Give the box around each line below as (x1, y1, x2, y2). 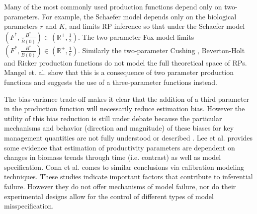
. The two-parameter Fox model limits (78, 31, 194, 42)
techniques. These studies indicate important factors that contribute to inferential (4, 171, 253, 182)
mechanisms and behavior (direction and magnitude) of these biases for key (4, 123, 234, 133)
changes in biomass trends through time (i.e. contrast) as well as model (4, 152, 221, 162)
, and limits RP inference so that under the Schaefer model (65, 21, 245, 31)
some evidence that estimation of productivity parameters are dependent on (4, 142, 235, 152)
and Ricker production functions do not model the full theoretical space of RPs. (4, 57, 247, 68)
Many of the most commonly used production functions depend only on (4, 1, 222, 11)
